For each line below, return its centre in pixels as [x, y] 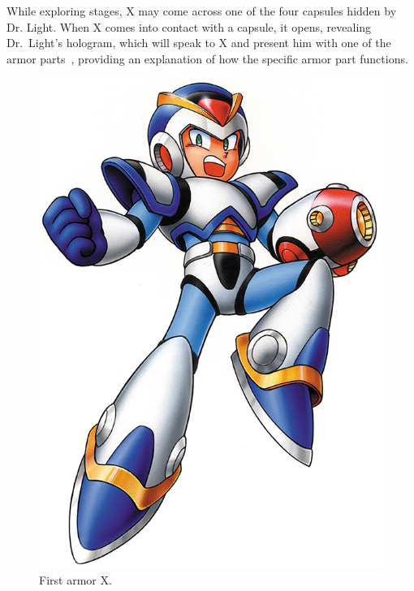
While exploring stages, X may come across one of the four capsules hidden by [202, 11]
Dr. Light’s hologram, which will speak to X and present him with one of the [199, 43]
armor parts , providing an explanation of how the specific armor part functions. [207, 58]
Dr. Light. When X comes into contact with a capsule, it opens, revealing [189, 26]
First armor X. [75, 579]
